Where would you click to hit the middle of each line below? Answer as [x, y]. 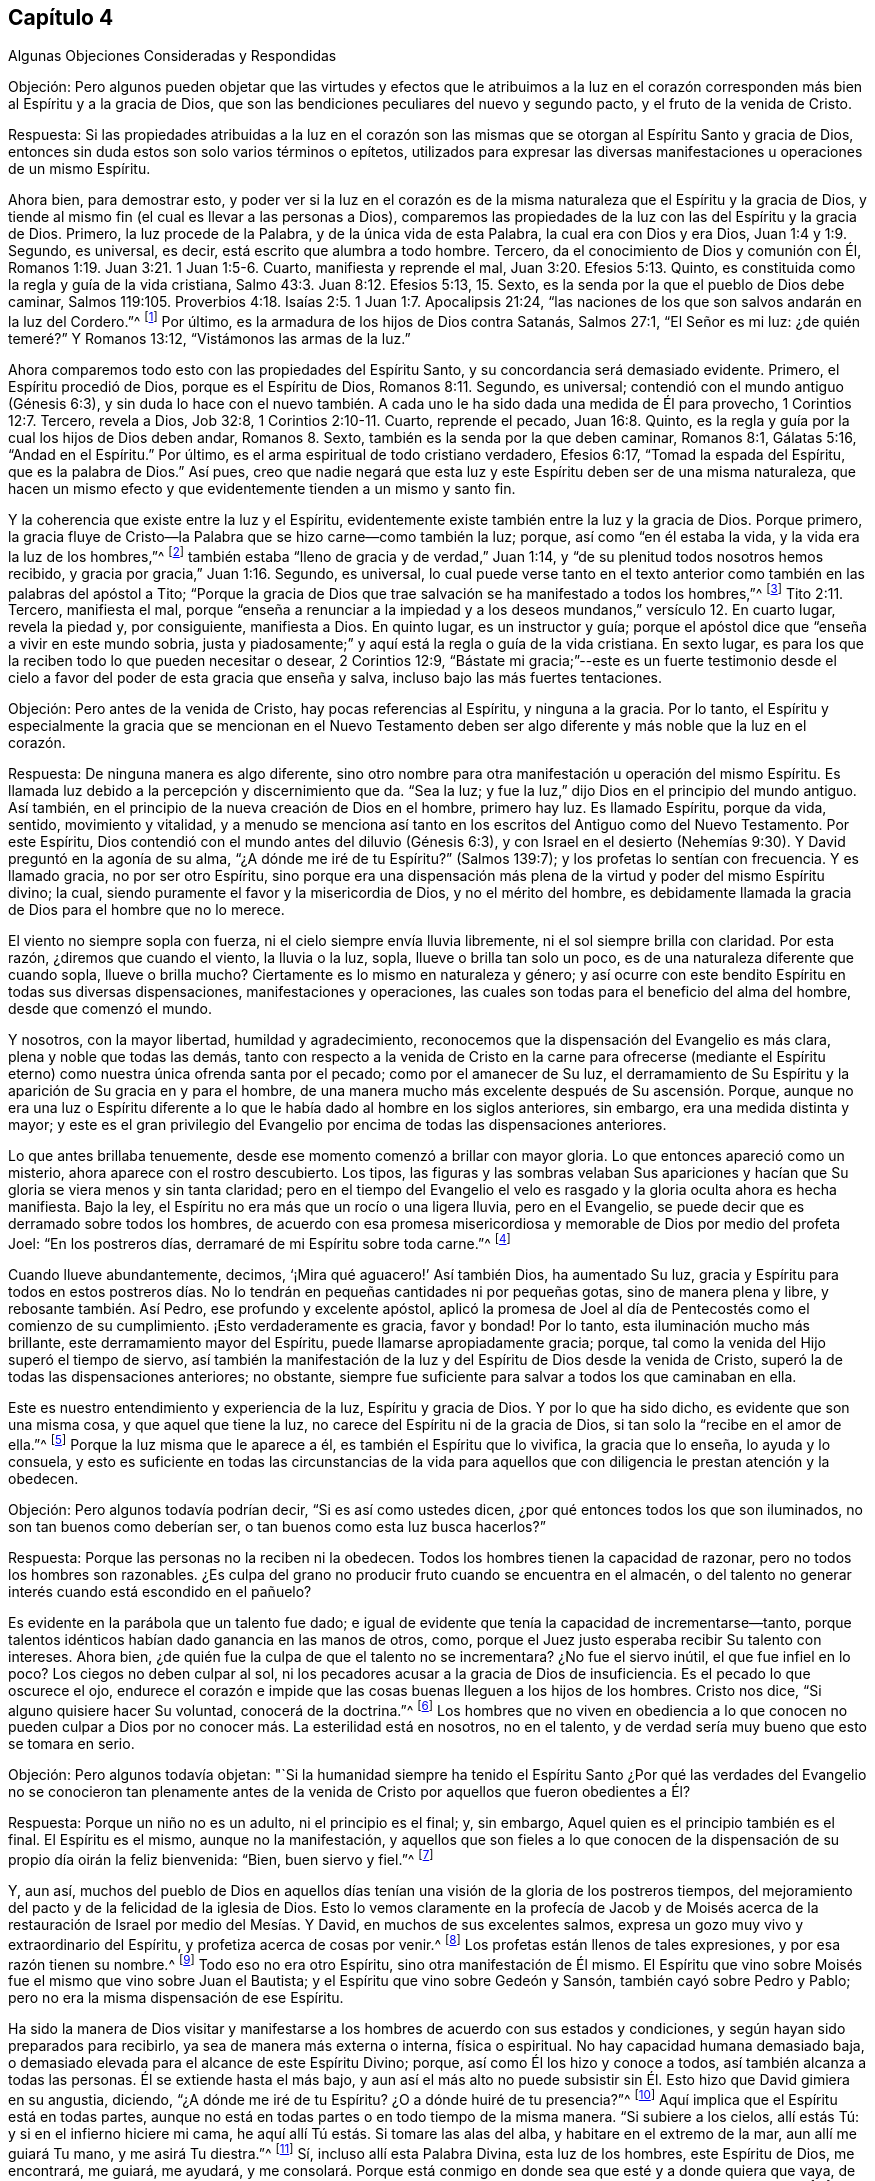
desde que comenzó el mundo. [110, 1009]
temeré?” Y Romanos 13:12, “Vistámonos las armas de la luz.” [209, 339]
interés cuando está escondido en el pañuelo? [160, 1591]
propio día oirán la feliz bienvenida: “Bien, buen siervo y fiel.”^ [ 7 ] [221, 1858]
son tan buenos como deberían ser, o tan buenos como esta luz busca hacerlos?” [277, 1526]
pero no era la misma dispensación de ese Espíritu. [176, 1998]
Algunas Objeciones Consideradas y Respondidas [172, 56]
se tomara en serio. [71, 1744]
